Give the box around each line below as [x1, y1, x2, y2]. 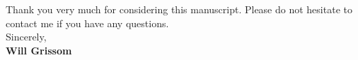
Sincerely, [6, 29, 47, 44]
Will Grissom [6, 43, 72, 57]
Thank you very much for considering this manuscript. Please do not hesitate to [6, 2, 352, 16]
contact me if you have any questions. [6, 15, 169, 30]
